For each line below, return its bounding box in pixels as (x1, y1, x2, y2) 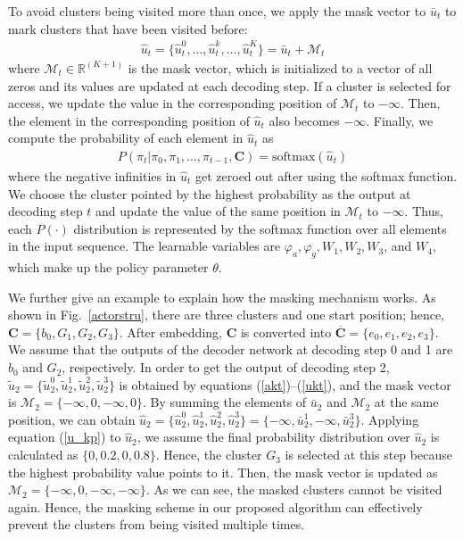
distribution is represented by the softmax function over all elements (73, 219, 447, 237)
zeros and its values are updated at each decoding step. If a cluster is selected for (8, 76, 451, 95)
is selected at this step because (285, 445, 452, 464)
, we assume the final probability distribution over (136, 427, 410, 446)
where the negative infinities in (8, 166, 177, 185)
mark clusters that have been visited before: (8, 19, 248, 37)
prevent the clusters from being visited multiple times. (8, 515, 305, 534)
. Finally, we (366, 111, 434, 129)
